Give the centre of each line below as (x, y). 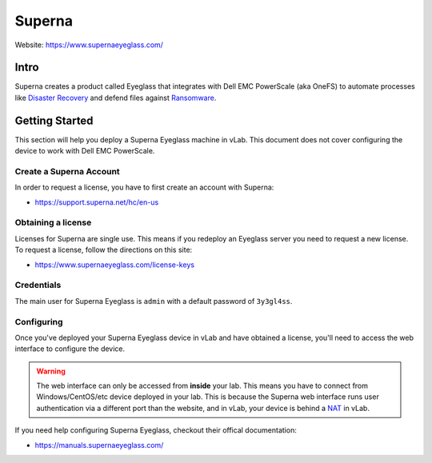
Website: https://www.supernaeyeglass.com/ (89, 45)
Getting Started (54, 120)
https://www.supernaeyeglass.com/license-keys (115, 265)
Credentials (38, 285)
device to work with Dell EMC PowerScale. (85, 151)
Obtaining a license (53, 222)
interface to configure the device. (70, 349)
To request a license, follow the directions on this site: (104, 250)
